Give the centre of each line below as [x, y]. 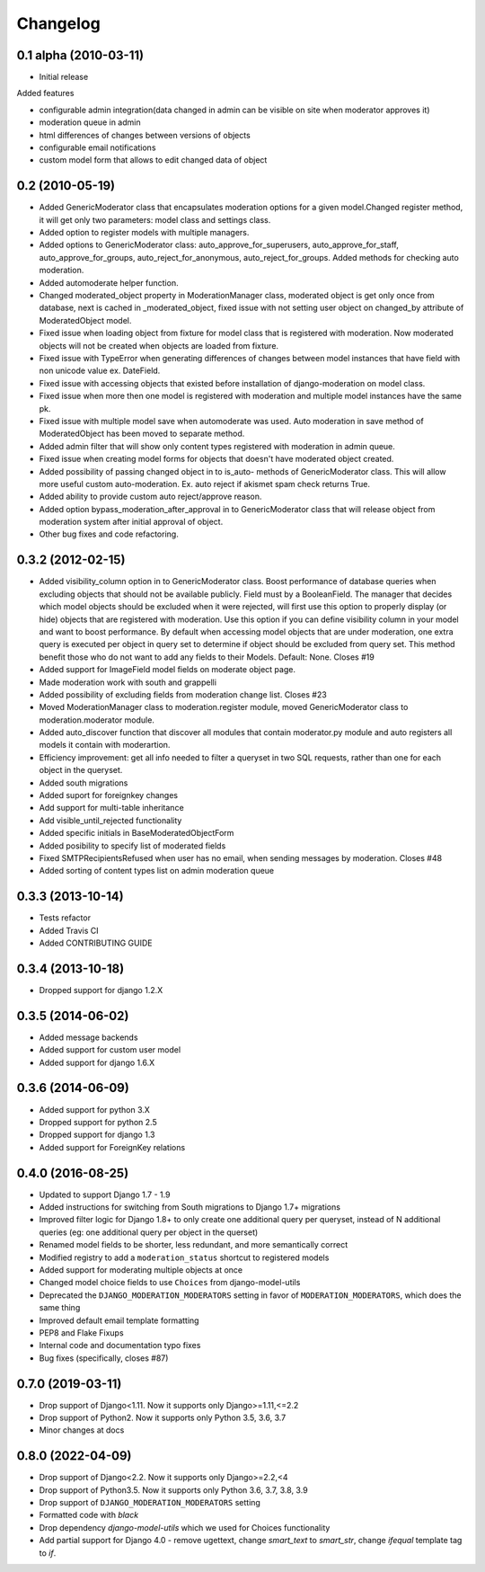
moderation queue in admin [90, 122]
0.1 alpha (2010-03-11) [80, 55]
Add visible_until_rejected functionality [110, 820]
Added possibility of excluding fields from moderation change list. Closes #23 [183, 694]
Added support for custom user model [110, 1050]
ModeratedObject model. [85, 320]
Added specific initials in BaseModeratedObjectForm [137, 833]
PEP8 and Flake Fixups [82, 1332]
